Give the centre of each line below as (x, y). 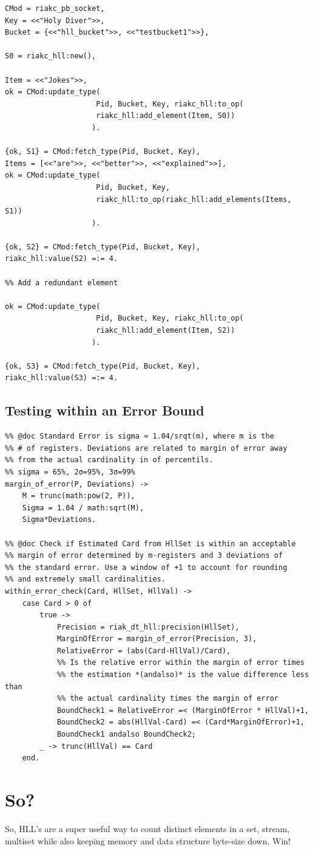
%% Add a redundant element (62, 283)
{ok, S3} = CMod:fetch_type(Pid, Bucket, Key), (103, 366)
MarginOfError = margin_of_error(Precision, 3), (157, 639)
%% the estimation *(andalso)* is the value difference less (183, 675)
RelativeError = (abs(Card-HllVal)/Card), (144, 651)
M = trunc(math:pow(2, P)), (79, 496)
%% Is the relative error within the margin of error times (180, 663)
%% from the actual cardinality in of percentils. (109, 460)
